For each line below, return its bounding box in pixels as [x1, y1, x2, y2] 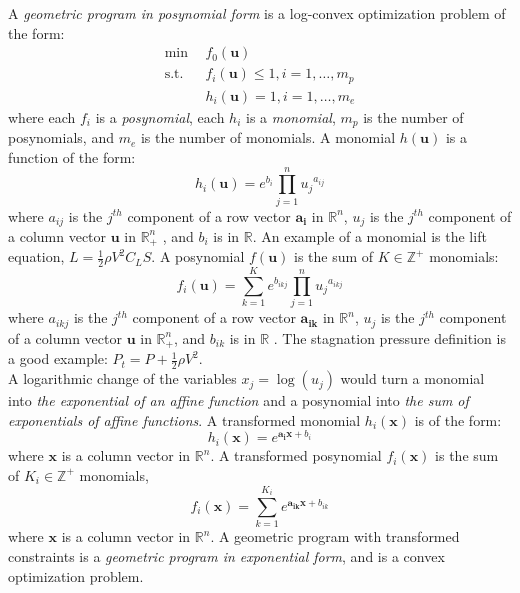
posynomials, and [8, 127, 114, 148]
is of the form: [414, 409, 502, 430]
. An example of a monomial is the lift [252, 225, 487, 246]
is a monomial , [246, 106, 336, 127]
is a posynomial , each [95, 106, 225, 127]
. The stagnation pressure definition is [273, 327, 506, 348]
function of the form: [8, 146, 136, 167]
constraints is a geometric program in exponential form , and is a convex [8, 545, 445, 566]
